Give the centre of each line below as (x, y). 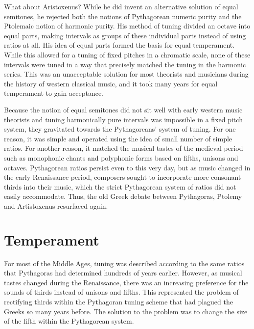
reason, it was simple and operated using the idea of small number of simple (118, 138)
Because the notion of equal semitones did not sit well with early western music (123, 109)
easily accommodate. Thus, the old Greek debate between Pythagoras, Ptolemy (123, 196)
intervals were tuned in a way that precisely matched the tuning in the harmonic (125, 64)
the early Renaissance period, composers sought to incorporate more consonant (123, 177)
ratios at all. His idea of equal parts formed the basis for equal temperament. (119, 45)
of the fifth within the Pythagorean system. (69, 321)
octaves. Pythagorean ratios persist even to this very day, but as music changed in (127, 167)
